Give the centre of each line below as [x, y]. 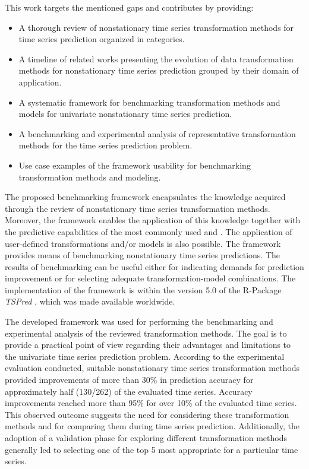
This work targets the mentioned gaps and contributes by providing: [129, 7]
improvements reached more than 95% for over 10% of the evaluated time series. [151, 403]
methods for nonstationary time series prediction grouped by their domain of [159, 70]
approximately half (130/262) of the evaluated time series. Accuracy [129, 391]
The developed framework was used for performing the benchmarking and [139, 321]
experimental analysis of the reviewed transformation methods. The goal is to [146, 333]
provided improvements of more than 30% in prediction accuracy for [129, 380]
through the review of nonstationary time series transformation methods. [138, 208]
